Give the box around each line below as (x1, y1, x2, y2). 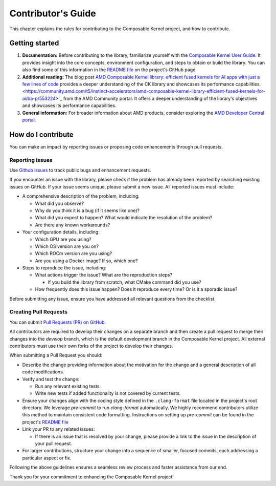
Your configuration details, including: (22, 229, 100, 235)
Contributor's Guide (9, 8, 97, 19)
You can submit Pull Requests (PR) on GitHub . (9, 319, 106, 325)
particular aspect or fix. (22, 455, 72, 461)
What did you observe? (35, 200, 84, 206)
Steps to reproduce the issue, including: (22, 265, 107, 271)
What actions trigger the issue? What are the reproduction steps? (35, 272, 173, 278)
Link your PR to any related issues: (22, 426, 95, 432)
